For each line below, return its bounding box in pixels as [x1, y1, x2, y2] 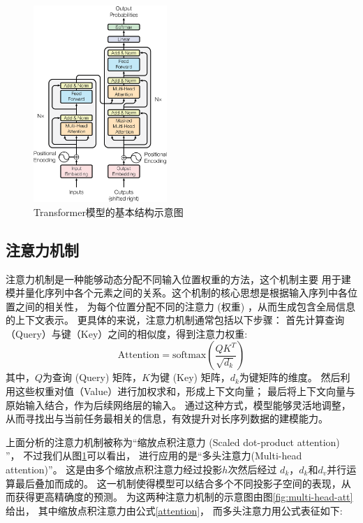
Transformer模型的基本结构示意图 [34, 204, 184, 219]
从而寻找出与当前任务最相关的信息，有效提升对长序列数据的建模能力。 [6, 411, 328, 426]
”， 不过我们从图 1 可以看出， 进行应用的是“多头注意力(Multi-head [6, 448, 302, 463]
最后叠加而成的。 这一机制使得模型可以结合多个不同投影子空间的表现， [15, 475, 341, 490]
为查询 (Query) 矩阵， [43, 370, 142, 385]
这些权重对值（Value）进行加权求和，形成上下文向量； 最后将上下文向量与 [15, 384, 355, 399]
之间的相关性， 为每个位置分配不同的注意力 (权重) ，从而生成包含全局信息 [15, 299, 355, 313]
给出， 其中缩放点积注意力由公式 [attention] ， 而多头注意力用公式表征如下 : [6, 503, 343, 517]
